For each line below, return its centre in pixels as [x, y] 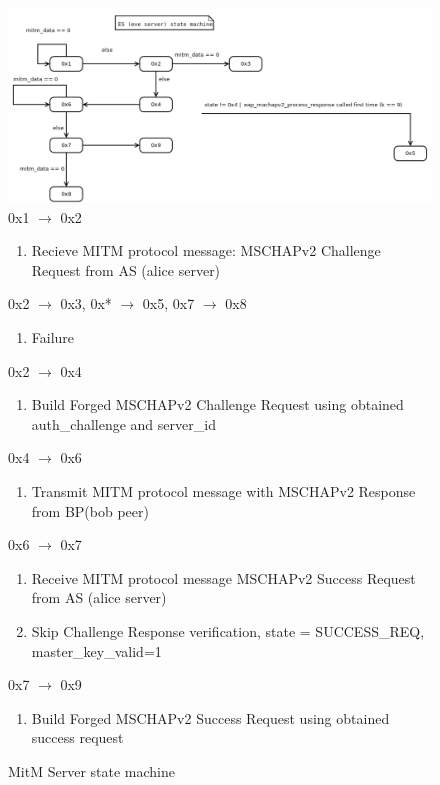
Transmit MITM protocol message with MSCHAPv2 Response [223, 490]
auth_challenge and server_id [123, 423]
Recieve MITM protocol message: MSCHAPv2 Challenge [206, 250]
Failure [53, 336]
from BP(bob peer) [90, 510]
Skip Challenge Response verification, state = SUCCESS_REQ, [228, 630]
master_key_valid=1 [96, 650]
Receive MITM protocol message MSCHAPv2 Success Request [223, 577]
